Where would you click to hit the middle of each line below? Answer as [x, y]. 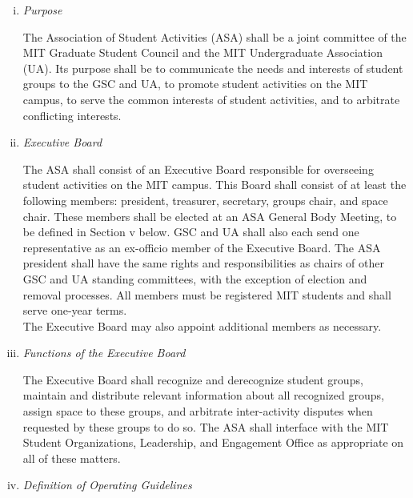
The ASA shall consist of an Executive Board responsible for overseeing [198, 169]
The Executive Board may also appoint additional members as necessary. [202, 325]
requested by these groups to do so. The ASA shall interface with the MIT [206, 426]
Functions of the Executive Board [104, 353]
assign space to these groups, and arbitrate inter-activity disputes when [198, 411]
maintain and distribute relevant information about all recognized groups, [203, 395]
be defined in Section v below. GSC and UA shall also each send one [191, 232]
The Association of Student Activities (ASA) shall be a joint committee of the [215, 36]
